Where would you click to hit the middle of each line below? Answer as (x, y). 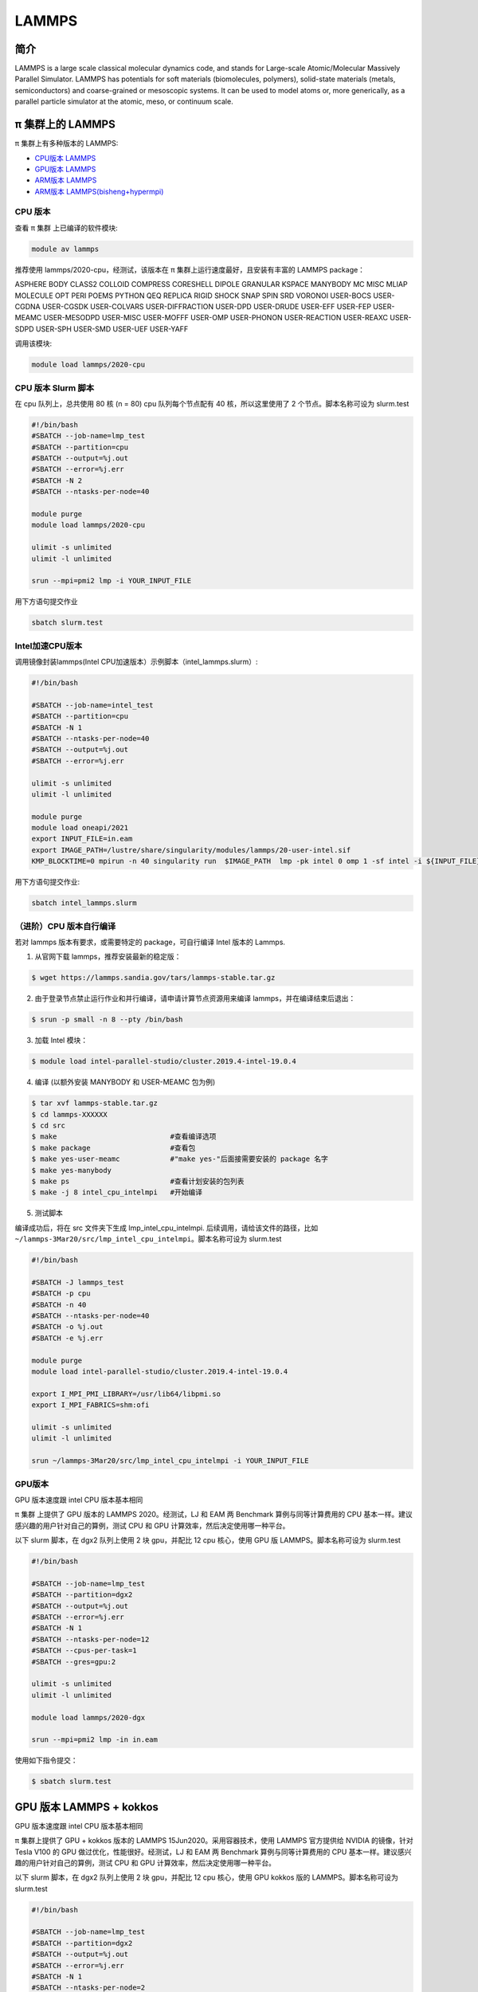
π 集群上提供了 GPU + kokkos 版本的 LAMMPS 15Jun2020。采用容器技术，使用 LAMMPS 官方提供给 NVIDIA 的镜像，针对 (214, 1841)
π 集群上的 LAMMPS (65, 125)
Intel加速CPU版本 (49, 645)
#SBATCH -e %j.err (67, 1338)
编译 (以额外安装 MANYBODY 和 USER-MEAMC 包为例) (125, 1082)
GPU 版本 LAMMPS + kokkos (87, 1807)
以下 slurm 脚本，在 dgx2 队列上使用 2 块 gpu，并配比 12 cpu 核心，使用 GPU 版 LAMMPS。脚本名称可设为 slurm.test (208, 1540)
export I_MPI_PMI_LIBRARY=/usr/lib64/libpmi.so (126, 1394)
